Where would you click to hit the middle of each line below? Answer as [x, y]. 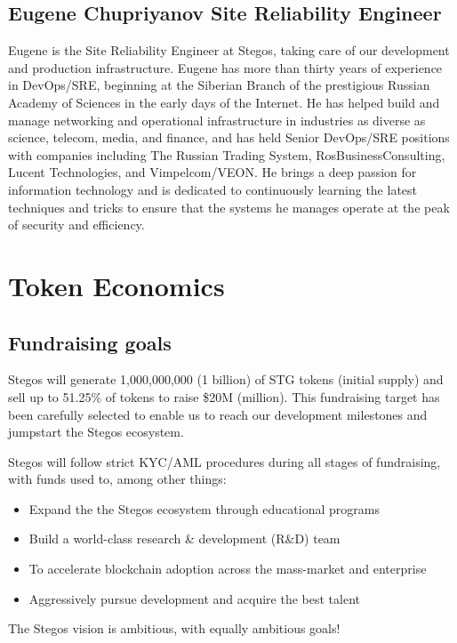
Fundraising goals [90, 342]
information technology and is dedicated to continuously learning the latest [213, 189]
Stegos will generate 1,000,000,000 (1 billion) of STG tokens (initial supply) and [226, 379]
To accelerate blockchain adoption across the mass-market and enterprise [228, 569]
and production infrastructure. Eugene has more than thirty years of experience [225, 67]
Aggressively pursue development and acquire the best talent [194, 598]
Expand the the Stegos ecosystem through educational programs [204, 508]
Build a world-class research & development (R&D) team [184, 539]
